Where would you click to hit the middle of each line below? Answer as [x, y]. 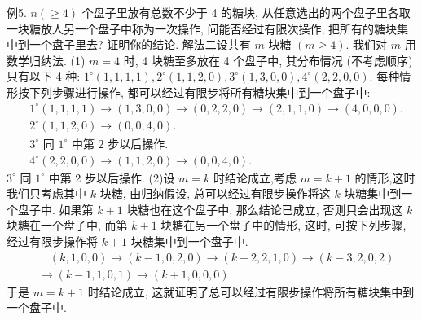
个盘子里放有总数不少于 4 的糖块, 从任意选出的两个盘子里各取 [246, 12]
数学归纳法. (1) [46, 60]
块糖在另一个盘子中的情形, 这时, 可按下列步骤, [284, 225]
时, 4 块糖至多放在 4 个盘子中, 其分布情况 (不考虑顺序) [268, 60]
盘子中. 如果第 [55, 209]
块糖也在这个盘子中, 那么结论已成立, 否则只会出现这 [265, 209]
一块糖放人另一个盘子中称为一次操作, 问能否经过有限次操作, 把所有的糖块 [202, 28]
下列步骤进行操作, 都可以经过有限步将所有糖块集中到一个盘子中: [200, 92]
